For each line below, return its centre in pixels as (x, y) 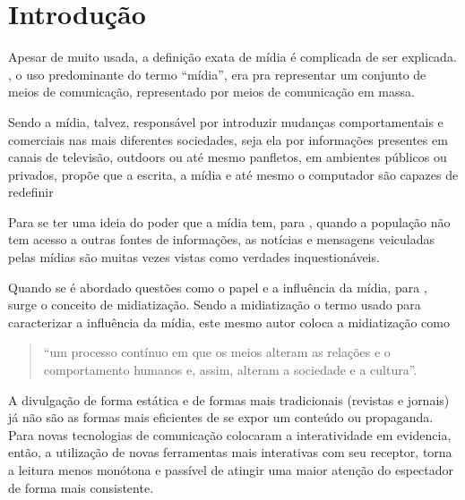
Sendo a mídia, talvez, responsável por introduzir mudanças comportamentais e (226, 121)
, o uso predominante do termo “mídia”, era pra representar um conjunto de (217, 74)
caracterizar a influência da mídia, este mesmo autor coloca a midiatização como (229, 322)
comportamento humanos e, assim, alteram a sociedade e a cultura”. (230, 370)
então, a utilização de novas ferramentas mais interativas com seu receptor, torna (230, 452)
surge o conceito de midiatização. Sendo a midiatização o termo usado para (215, 305)
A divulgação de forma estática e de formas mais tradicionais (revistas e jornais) (229, 399)
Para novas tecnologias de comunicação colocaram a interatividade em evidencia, (230, 434)
